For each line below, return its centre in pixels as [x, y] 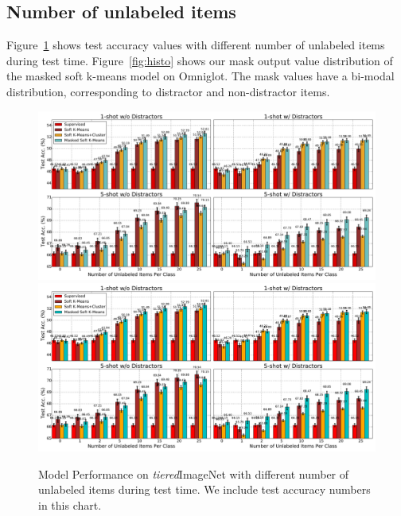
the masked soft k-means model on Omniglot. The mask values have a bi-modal [200, 76]
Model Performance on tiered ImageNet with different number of [194, 473]
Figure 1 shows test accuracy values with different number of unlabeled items [196, 45]
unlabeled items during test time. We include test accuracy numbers [204, 489]
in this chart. [70, 504]
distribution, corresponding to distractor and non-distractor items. [168, 91]
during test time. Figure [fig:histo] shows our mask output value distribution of [200, 60]
